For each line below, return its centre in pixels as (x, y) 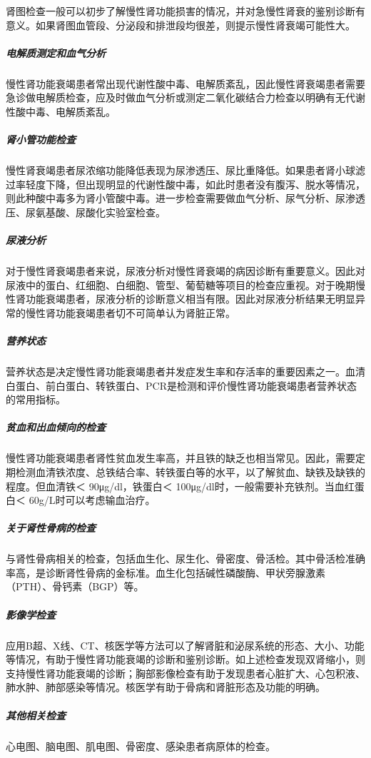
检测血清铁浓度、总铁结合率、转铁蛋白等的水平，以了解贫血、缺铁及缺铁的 (190, 471)
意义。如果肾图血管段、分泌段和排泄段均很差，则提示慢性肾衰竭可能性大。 (181, 25)
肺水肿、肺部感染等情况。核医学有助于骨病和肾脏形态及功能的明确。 (166, 687)
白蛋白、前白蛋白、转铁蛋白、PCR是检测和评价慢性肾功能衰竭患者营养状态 (181, 385)
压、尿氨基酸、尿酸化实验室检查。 (86, 212)
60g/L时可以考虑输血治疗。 (92, 500)
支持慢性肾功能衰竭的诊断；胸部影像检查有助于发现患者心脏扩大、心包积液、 (185, 673)
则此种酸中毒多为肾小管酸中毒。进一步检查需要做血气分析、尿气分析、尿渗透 (185, 198)
